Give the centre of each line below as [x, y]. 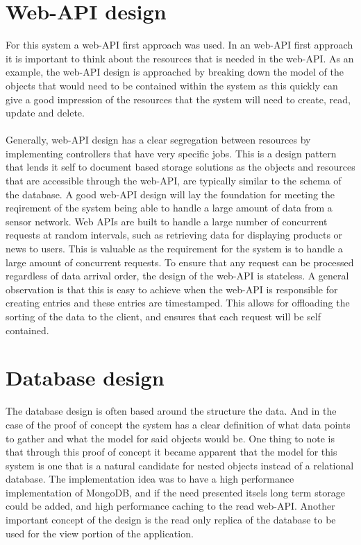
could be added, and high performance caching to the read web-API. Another [170, 506]
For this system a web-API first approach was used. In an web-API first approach [179, 45]
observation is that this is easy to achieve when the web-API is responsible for [172, 289]
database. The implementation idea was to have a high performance [150, 479]
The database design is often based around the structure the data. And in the [171, 411]
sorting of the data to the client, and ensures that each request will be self [163, 316]
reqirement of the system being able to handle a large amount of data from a [169, 208]
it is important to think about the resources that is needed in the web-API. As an [180, 58]
